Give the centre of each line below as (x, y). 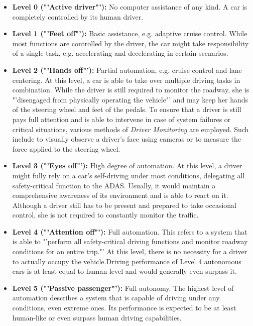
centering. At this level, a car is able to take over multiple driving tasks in (126, 80)
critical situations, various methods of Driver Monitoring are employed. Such (131, 129)
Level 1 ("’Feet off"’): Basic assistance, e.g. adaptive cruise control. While (130, 33)
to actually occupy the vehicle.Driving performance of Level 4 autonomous (127, 261)
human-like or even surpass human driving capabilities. (97, 317)
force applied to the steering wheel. (66, 148)
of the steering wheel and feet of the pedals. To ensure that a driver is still (127, 109)
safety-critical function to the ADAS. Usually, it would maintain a (114, 185)
